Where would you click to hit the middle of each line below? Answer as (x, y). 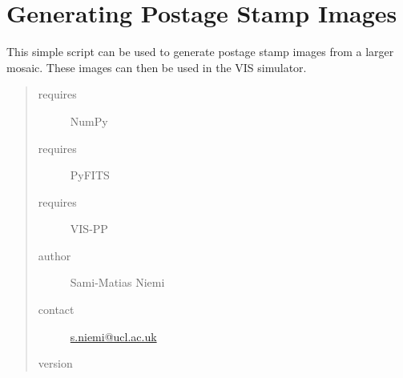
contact (56, 310)
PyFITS (90, 175)
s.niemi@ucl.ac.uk (113, 336)
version (55, 363)
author (54, 255)
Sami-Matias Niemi (117, 282)
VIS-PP (89, 229)
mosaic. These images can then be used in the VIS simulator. (157, 67)
